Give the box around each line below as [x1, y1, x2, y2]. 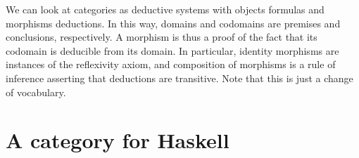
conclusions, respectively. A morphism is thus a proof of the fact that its [6, 29, 317, 44]
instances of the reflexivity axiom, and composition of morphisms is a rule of [6, 57, 336, 72]
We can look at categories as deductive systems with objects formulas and [6, 2, 325, 16]
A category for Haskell [6, 126, 229, 154]
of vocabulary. [6, 84, 66, 99]
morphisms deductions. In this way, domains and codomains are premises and [6, 15, 341, 30]
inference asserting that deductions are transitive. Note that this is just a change [6, 70, 353, 85]
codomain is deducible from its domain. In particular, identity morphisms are [6, 43, 339, 58]
